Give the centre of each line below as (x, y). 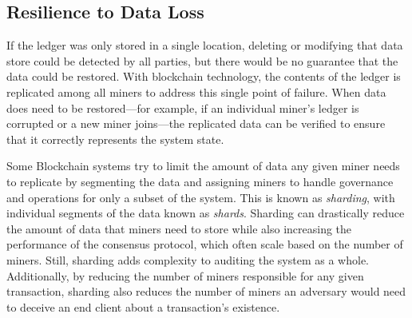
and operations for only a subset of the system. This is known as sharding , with (201, 197)
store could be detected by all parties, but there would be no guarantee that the (202, 60)
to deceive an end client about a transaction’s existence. (143, 306)
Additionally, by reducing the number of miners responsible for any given (185, 275)
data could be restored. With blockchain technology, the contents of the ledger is (204, 76)
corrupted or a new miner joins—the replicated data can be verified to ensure (196, 123)
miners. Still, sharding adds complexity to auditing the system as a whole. (188, 259)
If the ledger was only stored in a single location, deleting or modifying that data (205, 45)
